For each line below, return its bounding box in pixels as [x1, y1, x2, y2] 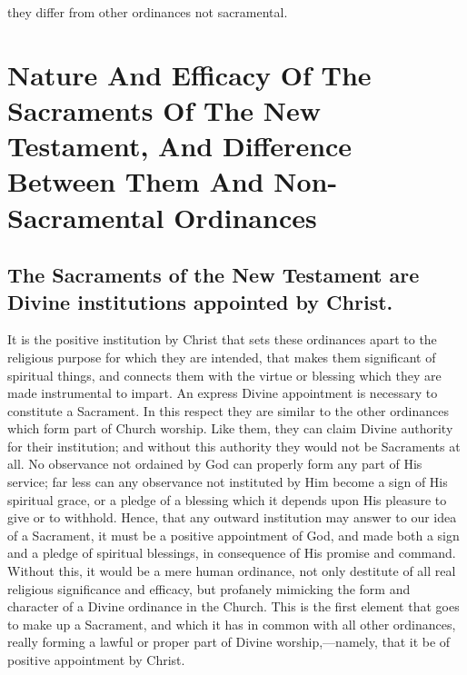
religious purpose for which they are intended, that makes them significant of [7, 347, 436, 366]
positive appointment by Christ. [7, 650, 185, 669]
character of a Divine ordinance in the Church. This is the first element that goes [7, 597, 460, 616]
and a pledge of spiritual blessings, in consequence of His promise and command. [7, 543, 456, 562]
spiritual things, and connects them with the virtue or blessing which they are [7, 365, 442, 384]
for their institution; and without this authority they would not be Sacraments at [7, 436, 461, 455]
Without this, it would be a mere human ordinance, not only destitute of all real [7, 561, 456, 581]
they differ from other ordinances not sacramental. [7, 3, 288, 21]
